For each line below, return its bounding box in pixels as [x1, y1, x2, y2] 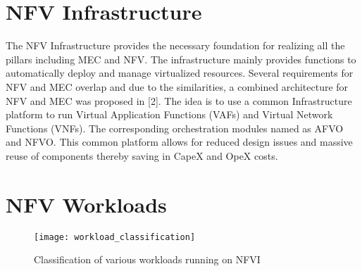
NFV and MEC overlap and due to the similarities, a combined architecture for [6, 79, 349, 94]
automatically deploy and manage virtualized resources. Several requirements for [6, 65, 354, 80]
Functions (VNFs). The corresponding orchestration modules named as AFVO [6, 120, 344, 135]
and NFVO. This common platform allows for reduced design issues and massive [6, 134, 353, 149]
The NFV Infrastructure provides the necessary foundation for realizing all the [6, 38, 345, 53]
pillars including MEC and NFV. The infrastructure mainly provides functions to [6, 51, 356, 66]
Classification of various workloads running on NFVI [34, 252, 261, 267]
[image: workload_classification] [34, 232, 196, 242]
